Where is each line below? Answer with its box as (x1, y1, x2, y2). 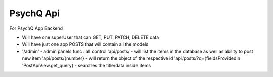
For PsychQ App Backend (9, 25, 63, 31)
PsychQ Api (9, 8, 60, 19)
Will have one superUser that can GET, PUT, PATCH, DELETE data (22, 34, 159, 40)
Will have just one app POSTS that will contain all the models (22, 41, 149, 47)
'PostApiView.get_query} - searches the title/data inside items (22, 62, 151, 68)
